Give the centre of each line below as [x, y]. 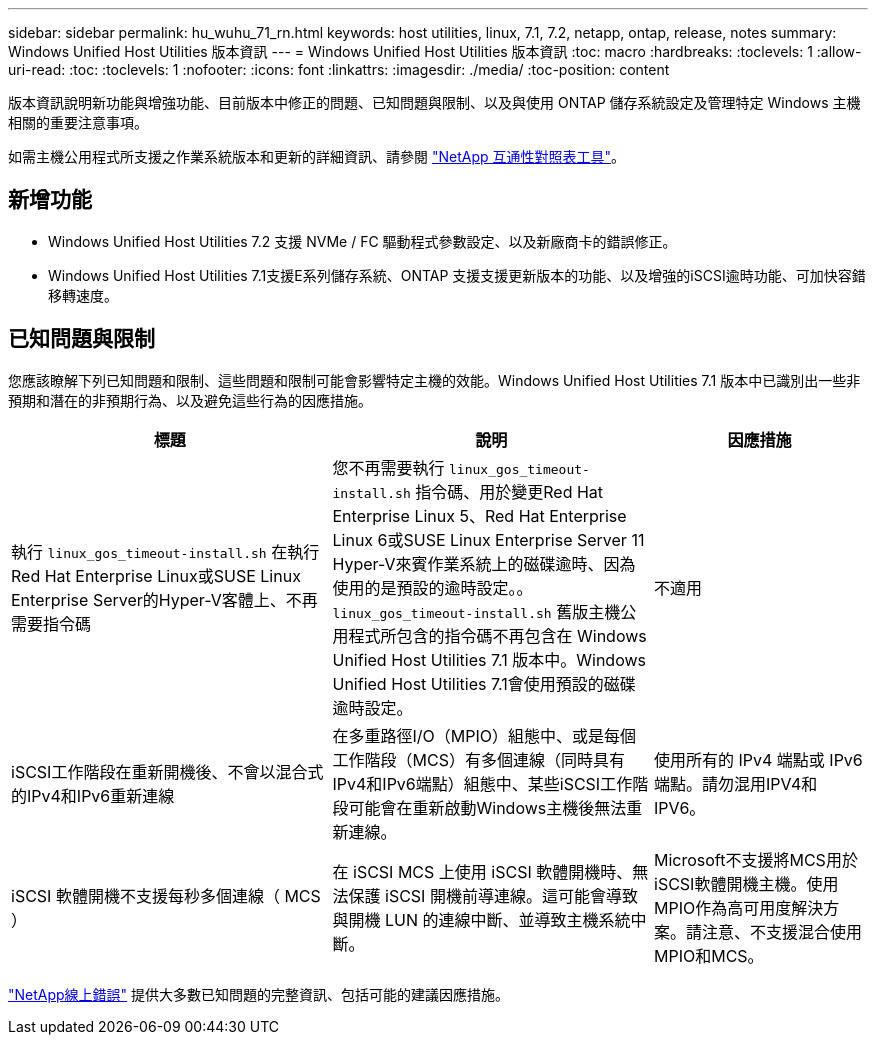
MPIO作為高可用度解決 [739, 907]
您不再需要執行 [388, 467]
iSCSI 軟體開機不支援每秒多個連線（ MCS [166, 895]
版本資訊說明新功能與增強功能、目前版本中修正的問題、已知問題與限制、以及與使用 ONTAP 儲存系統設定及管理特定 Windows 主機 [434, 102]
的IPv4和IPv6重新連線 [93, 795]
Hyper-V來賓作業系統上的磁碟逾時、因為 [484, 563]
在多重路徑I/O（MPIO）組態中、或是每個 [484, 735]
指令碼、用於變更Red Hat [509, 491]
